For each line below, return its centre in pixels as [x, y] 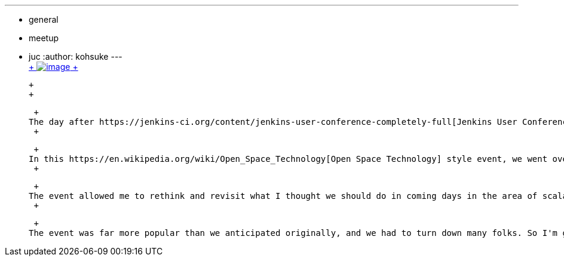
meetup [44, 38]
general [44, 19]
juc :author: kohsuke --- [76, 56]
